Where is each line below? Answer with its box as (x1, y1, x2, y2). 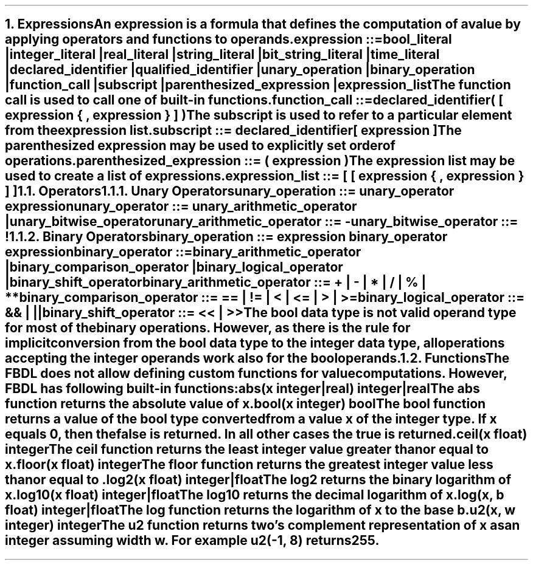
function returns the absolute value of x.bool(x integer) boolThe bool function (5, 396, 486, 412)
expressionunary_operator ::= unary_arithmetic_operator (5, 199, 357, 214)
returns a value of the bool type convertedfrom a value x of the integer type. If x (5, 411, 497, 427)
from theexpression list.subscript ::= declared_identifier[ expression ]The (5, 123, 462, 139)
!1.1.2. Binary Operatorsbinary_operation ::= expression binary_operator (5, 229, 448, 245)
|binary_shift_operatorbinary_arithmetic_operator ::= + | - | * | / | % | (5, 275, 427, 290)
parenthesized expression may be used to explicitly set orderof (5, 138, 395, 154)
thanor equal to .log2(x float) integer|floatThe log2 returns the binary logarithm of (5, 472, 512, 488)
